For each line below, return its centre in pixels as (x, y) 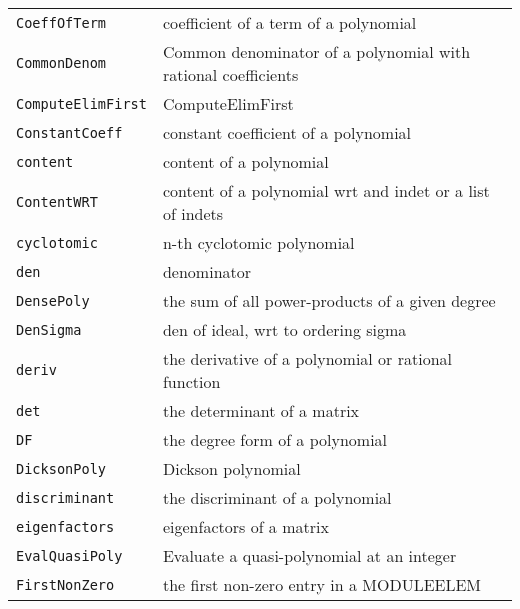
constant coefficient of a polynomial (287, 132)
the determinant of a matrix (261, 410)
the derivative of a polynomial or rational (307, 358)
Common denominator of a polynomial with (316, 51)
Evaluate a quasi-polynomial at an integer (309, 555)
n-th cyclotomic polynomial (258, 242)
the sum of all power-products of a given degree (329, 300)
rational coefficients (230, 74)
